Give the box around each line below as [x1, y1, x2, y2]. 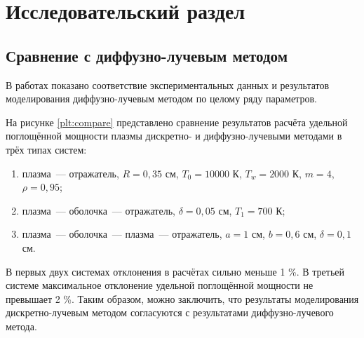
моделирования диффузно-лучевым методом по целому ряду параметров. [6, 91, 317, 106]
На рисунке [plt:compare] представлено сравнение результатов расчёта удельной [6, 114, 348, 129]
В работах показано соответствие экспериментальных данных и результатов [6, 77, 330, 92]
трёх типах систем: [6, 142, 87, 156]
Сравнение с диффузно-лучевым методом [6, 44, 288, 66]
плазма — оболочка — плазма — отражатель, [22, 227, 222, 241]
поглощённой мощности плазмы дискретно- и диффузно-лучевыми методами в [6, 128, 342, 143]
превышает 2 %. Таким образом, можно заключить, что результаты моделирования [6, 291, 359, 306]
